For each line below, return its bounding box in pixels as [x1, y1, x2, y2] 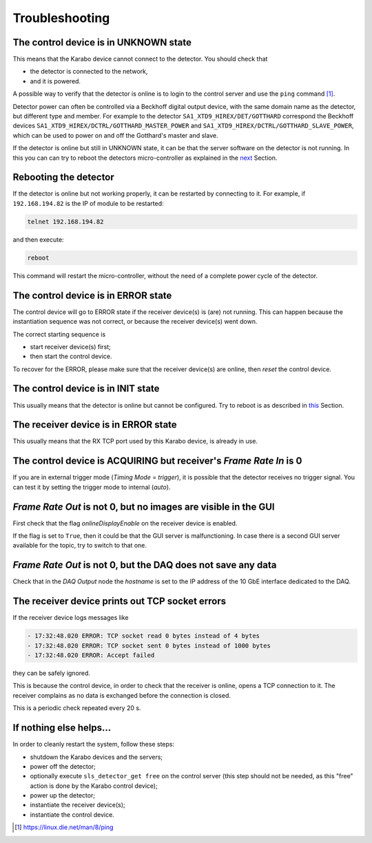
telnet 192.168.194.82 [27, 218, 104, 225]
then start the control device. [30, 352, 113, 361]
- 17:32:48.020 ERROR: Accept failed [27, 652, 155, 659]
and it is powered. [30, 76, 81, 85]
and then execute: [12, 235, 65, 244]
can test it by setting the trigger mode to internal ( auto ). [12, 483, 171, 491]
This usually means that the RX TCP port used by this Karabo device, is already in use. [12, 437, 258, 446]
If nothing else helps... [12, 722, 112, 733]
